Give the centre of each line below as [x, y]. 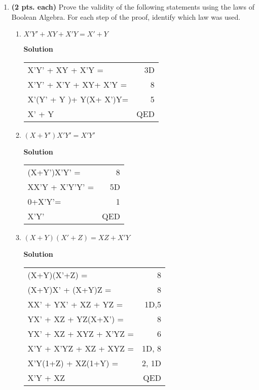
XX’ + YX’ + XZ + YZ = [75, 304]
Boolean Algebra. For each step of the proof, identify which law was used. [126, 16]
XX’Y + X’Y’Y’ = [61, 187]
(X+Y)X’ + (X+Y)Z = [69, 289]
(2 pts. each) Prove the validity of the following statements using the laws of [133, 7]
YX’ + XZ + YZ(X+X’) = [76, 319]
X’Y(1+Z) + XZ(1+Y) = [73, 363]
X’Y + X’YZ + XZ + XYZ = [81, 348]
